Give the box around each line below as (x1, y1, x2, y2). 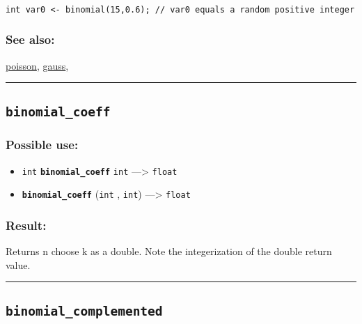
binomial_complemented (6, 303, 163, 318)
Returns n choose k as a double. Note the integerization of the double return (6, 244, 332, 259)
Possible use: (6, 136, 79, 153)
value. (6, 257, 31, 272)
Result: (6, 216, 47, 233)
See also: (6, 31, 55, 48)
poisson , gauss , (6, 58, 69, 72)
